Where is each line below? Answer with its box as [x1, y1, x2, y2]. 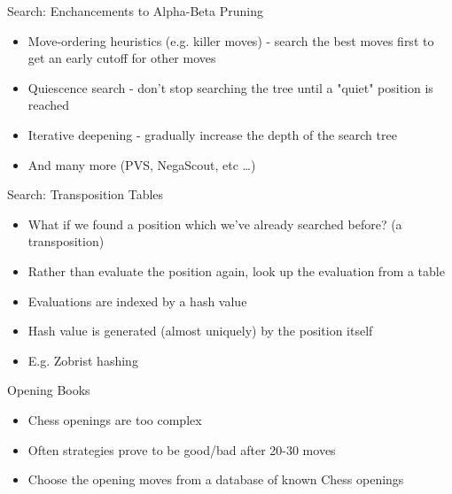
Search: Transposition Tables [7, 185, 164, 204]
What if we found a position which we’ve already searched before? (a [27, 214, 402, 233]
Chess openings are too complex [27, 410, 202, 428]
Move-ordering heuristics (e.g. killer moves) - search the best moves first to [27, 31, 434, 50]
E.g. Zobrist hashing [27, 351, 138, 369]
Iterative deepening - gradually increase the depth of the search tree [27, 125, 397, 143]
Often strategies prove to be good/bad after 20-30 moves [27, 440, 336, 459]
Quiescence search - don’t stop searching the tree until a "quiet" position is [27, 78, 433, 96]
